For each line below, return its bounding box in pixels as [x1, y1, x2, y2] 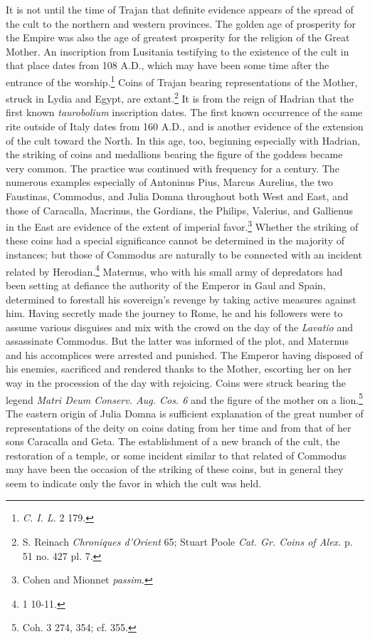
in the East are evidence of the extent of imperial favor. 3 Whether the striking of [6, 217, 359, 234]
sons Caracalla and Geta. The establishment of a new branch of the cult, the [6, 434, 340, 449]
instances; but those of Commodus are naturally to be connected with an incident [6, 247, 362, 262]
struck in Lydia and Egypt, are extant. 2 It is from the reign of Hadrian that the [6, 89, 354, 105]
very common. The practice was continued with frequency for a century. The [6, 160, 339, 175]
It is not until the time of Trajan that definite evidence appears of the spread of [6, 2, 354, 16]
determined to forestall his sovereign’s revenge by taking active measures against [6, 291, 356, 306]
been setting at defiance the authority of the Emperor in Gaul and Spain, [6, 277, 326, 292]
